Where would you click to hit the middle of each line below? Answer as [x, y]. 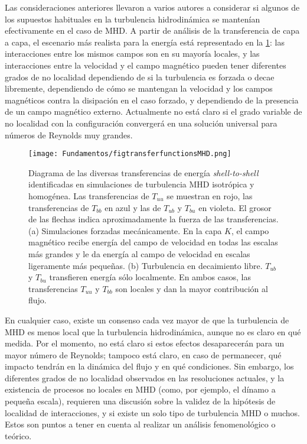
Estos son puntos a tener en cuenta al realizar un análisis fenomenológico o [140, 424]
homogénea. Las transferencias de [89, 195]
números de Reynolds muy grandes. [69, 135]
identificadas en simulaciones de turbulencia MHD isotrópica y [141, 184]
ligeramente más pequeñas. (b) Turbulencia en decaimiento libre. [146, 265]
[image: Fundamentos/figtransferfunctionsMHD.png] [130, 154]
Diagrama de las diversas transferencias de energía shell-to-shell [143, 172]
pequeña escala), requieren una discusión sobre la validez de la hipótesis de [140, 401]
